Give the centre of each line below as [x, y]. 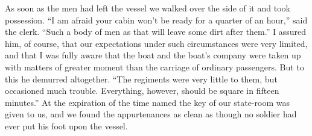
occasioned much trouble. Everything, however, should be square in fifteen [142, 91]
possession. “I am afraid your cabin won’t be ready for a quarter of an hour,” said [156, 20]
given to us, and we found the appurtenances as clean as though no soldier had [151, 114]
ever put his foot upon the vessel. [66, 125]
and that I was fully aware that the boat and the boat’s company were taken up [153, 55]
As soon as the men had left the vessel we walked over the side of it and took [148, 8]
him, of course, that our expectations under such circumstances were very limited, [156, 43]
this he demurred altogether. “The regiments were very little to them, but [141, 79]
